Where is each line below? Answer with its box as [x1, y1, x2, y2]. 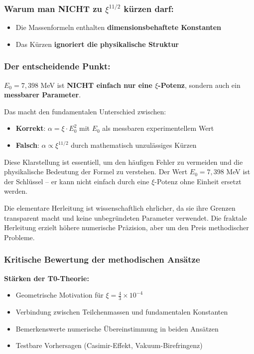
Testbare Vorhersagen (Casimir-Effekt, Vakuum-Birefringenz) [15, 340, 203, 351]
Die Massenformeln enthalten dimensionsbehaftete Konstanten [15, 22, 222, 32]
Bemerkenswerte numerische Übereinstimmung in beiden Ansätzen [15, 323, 219, 334]
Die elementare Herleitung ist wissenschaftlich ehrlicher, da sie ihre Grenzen [4, 202, 236, 213]
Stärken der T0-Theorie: [4, 273, 89, 283]
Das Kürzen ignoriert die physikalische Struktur [15, 38, 179, 49]
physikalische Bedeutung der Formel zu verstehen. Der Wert [4, 166, 188, 177]
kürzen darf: [124, 2, 174, 14]
